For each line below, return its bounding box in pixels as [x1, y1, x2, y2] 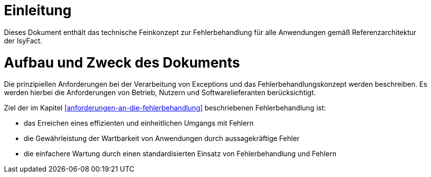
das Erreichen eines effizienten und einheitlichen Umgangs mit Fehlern [24, 119, 254, 128]
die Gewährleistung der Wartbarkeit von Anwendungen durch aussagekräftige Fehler [24, 134, 300, 143]
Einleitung [4, 2, 72, 19]
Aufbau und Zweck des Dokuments [4, 54, 240, 71]
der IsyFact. [4, 36, 42, 45]
